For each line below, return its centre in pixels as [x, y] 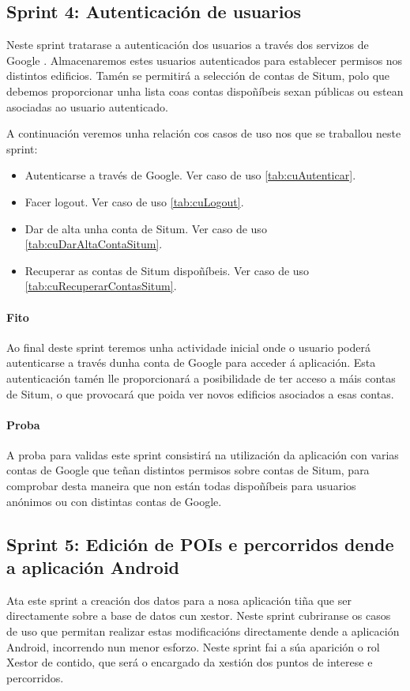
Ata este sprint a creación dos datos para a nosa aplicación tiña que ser [179, 600]
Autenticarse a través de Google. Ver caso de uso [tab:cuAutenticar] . [190, 175]
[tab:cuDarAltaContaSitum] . [94, 244]
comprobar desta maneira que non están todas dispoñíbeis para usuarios [181, 486]
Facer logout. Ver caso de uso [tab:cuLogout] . [134, 201]
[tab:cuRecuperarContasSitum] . [101, 286]
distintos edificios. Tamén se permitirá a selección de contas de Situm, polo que [198, 76]
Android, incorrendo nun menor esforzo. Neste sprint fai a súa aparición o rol [193, 646]
